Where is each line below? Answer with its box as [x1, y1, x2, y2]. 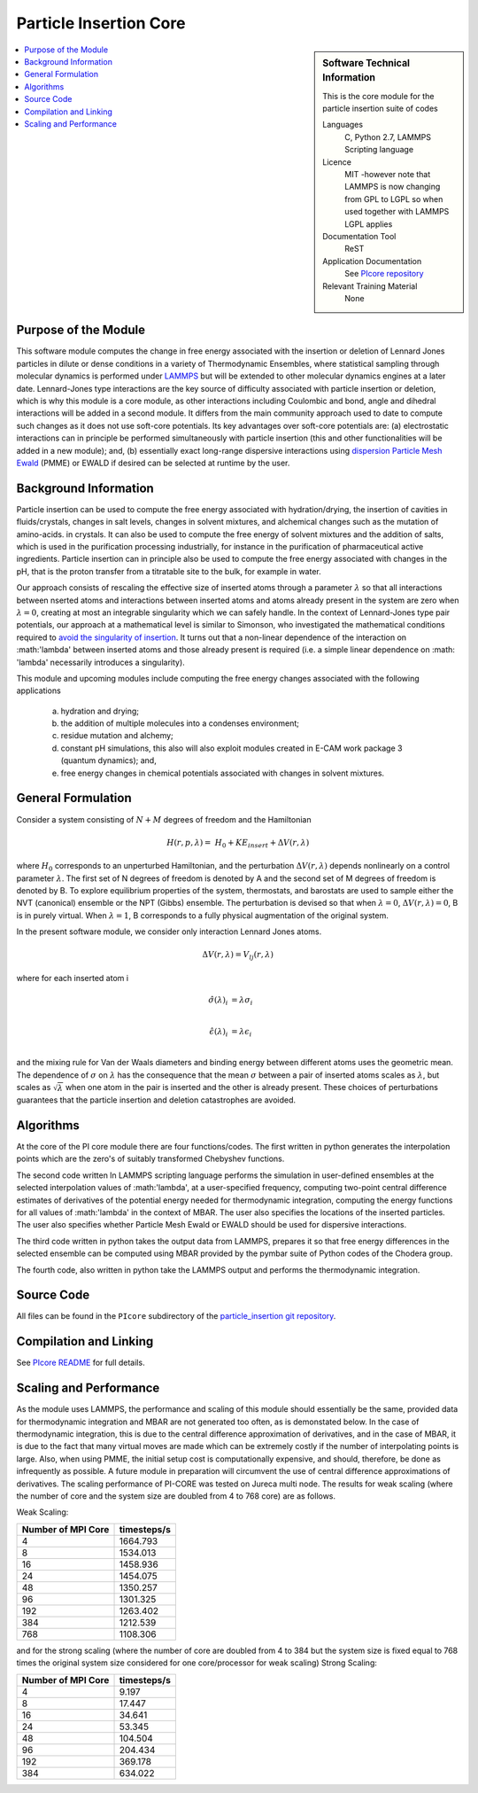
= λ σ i [230, 995, 253, 1007]
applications [16, 685, 61, 696]
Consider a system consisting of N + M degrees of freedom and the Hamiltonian [16, 814, 312, 824]
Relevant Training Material [322, 280, 418, 292]
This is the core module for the [322, 90, 435, 101]
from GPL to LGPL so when [344, 193, 443, 204]
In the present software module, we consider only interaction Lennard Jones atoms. [16, 926, 322, 937]
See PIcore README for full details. [16, 1357, 145, 1368]
